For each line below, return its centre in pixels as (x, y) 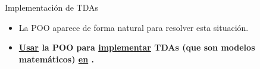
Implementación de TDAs (51, 7)
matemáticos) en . (56, 59)
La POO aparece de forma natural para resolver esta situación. (134, 27)
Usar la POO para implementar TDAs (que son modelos (137, 47)
